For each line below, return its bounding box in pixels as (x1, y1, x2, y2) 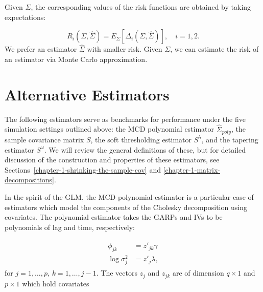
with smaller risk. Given (87, 44, 162, 54)
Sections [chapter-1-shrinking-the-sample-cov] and (5, 164, 161, 175)
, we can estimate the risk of (170, 44, 259, 54)
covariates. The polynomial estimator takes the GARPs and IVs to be (5, 212, 223, 222)
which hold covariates (22, 278, 89, 288)
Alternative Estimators (5, 84, 170, 105)
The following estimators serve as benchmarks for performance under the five (5, 113, 246, 124)
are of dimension (172, 267, 224, 278)
